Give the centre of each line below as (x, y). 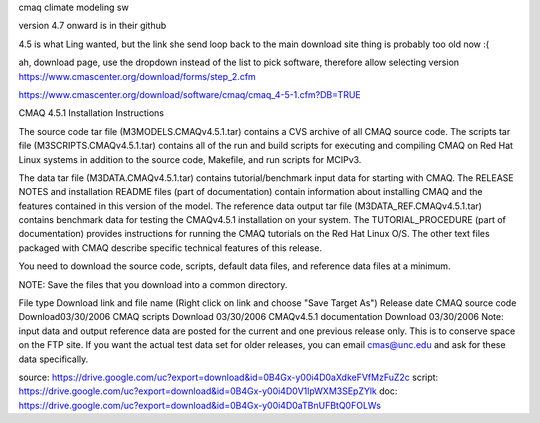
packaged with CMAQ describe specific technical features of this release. (170, 247)
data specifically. (53, 359)
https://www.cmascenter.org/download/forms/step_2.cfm (137, 76)
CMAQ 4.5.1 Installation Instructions (91, 113)
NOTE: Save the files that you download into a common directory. (153, 284)
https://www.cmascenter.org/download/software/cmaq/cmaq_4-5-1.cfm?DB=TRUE (189, 94)
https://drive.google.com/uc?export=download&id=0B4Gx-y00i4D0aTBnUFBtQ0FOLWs (200, 405)
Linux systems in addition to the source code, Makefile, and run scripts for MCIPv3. (190, 159)
